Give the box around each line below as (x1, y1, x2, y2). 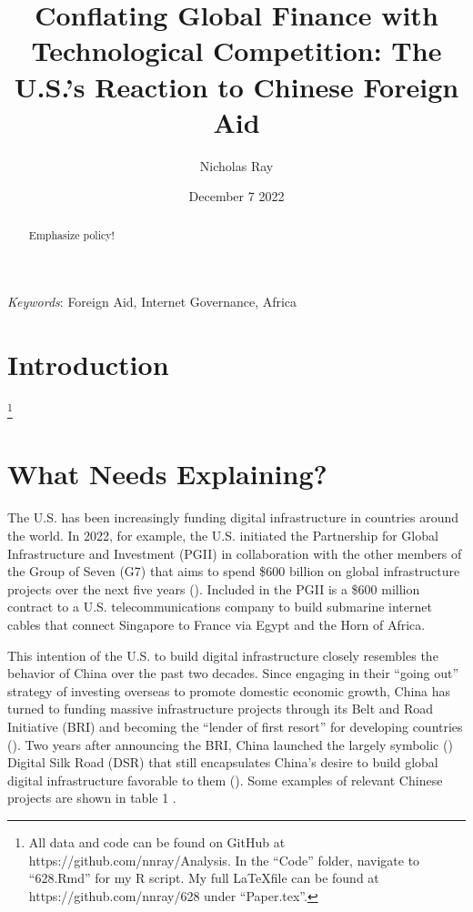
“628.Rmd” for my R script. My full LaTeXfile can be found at (28, 868, 379, 887)
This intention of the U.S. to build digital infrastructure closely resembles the (7, 645, 438, 664)
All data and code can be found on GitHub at (28, 832, 286, 851)
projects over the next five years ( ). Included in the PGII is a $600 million (7, 579, 420, 598)
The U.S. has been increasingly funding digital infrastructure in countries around (7, 508, 459, 527)
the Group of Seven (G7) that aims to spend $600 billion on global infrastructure (7, 562, 460, 581)
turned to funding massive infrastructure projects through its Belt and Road (7, 699, 434, 718)
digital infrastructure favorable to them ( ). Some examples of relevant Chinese (7, 770, 443, 789)
